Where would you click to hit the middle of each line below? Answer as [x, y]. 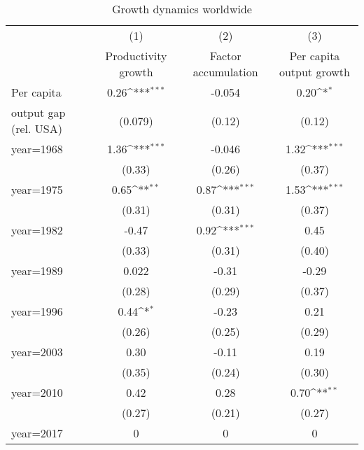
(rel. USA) [37, 128]
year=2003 [37, 352]
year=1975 [37, 189]
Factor [225, 56]
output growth [314, 72]
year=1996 [37, 311]
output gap [38, 112]
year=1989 [37, 270]
